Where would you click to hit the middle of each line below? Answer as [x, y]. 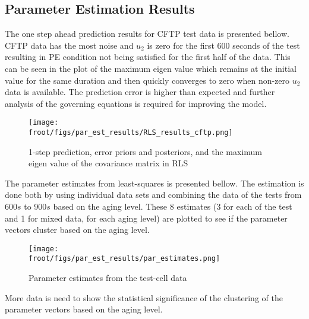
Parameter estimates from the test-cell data [108, 278]
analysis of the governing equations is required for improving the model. [136, 103]
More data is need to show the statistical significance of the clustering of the [144, 297]
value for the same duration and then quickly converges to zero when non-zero [147, 80]
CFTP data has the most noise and [69, 45]
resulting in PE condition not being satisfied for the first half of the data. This [148, 57]
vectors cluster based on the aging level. [77, 230]
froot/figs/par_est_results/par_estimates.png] [124, 259]
